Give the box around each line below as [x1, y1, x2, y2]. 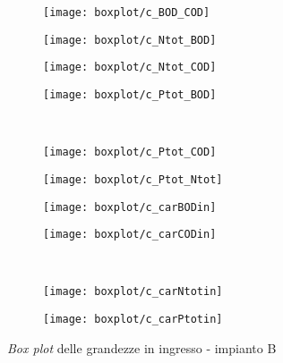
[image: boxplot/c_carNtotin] [43, 285, 223, 299]
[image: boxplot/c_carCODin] [43, 228, 217, 241]
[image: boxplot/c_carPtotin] [43, 313, 223, 326]
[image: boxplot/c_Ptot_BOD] [43, 88, 217, 101]
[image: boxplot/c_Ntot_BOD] [43, 33, 217, 46]
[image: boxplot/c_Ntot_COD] [43, 61, 217, 74]
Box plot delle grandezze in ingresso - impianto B [7, 338, 277, 357]
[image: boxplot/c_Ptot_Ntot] [43, 173, 223, 186]
